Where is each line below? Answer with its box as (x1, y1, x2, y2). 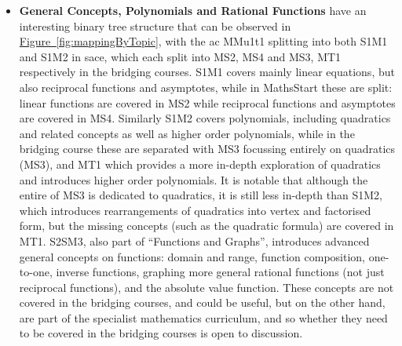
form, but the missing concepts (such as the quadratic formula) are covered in (19, 217, 394, 234)
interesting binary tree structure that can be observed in (19, 17, 291, 34)
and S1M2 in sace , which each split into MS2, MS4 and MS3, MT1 (19, 48, 342, 64)
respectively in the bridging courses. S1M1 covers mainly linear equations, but (19, 64, 395, 80)
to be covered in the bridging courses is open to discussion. (19, 325, 303, 341)
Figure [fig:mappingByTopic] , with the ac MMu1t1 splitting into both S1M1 (19, 33, 388, 49)
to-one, (19, 264, 53, 280)
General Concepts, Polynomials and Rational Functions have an (19, 2, 367, 18)
